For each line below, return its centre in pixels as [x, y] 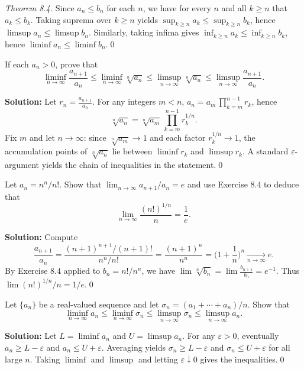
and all [234, 8]
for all [279, 347]
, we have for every [177, 8]
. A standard [265, 151]
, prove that [77, 64]
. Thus [288, 271]
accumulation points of [46, 151]
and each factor [178, 137]
